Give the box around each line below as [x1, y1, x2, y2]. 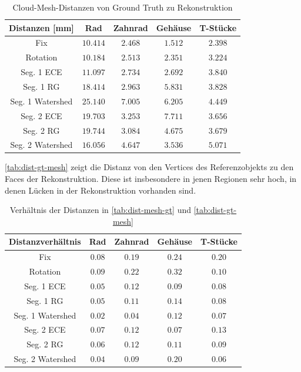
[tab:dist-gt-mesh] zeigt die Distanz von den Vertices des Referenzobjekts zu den [5, 161, 294, 173]
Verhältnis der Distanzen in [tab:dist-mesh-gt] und [9, 204, 191, 216]
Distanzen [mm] [9, 21, 74, 33]
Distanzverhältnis [9, 235, 81, 248]
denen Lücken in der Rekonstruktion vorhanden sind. [5, 184, 196, 196]
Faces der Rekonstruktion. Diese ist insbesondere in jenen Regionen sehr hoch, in [5, 173, 297, 185]
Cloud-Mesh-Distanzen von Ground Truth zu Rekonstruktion [12, 1, 233, 13]
